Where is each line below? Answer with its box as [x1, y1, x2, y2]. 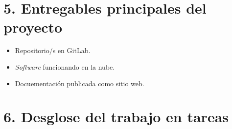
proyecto [3, 17, 63, 37]
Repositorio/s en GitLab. [15, 45, 91, 55]
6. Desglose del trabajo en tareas [3, 107, 229, 127]
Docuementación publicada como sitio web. [15, 78, 144, 88]
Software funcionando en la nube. [15, 61, 115, 72]
